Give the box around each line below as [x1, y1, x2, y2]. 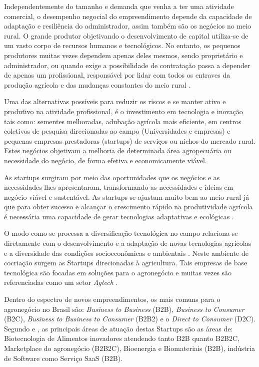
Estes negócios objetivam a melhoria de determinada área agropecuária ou [4, 145, 231, 156]
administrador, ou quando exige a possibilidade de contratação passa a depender [4, 60, 250, 70]
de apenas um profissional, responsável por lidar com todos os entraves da [4, 70, 230, 80]
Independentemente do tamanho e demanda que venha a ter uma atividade [4, 1, 234, 11]
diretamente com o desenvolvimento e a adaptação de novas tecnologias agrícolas [4, 238, 251, 248]
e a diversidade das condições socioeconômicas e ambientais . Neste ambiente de [4, 247, 248, 258]
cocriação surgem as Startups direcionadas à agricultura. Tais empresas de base [4, 257, 247, 268]
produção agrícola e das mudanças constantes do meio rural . [4, 79, 191, 90]
